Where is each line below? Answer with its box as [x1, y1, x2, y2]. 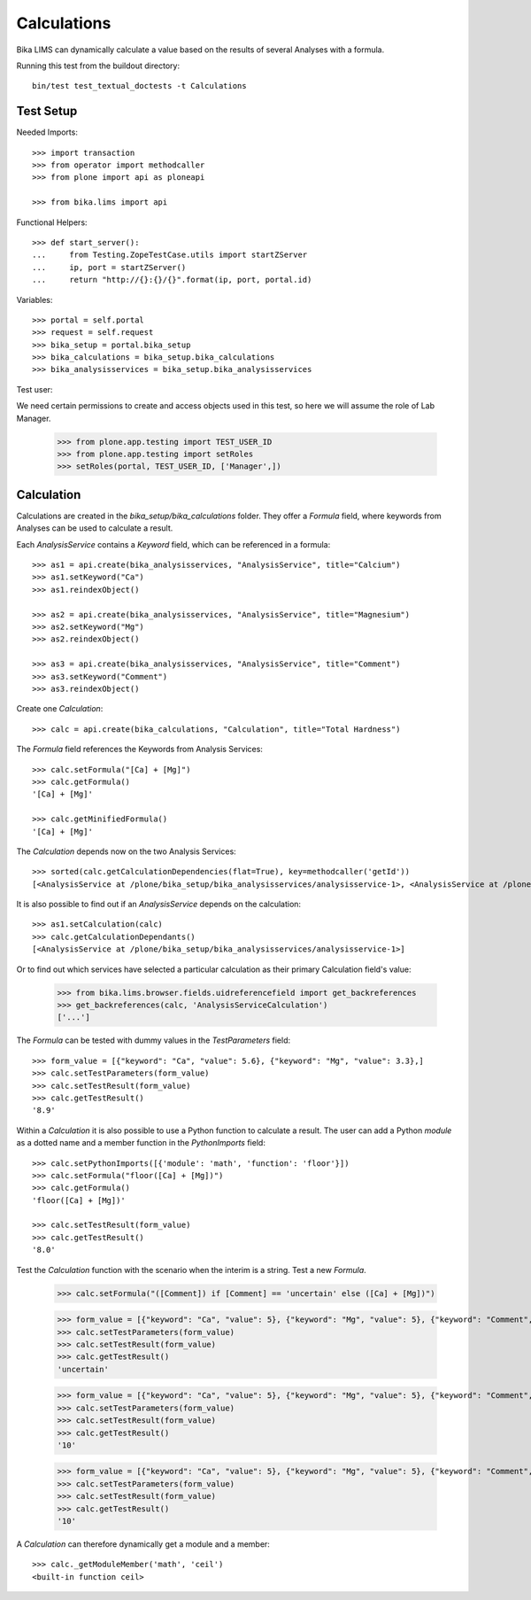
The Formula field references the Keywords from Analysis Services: [16, 744, 263, 755]
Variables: [16, 294, 53, 305]
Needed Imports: [16, 127, 79, 137]
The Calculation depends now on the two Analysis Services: [16, 846, 236, 857]
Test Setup [16, 104, 78, 119]
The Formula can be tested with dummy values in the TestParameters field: [16, 1035, 291, 1045]
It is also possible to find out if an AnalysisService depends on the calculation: [16, 899, 301, 910]
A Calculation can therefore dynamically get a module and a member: [16, 1539, 270, 1550]
